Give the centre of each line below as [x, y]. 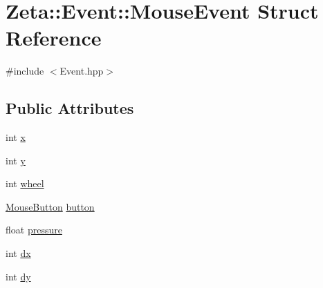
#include [25, 71]
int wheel [25, 183]
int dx [18, 253]
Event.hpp [82, 71]
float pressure [34, 230]
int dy [18, 276]
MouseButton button [50, 206]
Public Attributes [70, 108]
